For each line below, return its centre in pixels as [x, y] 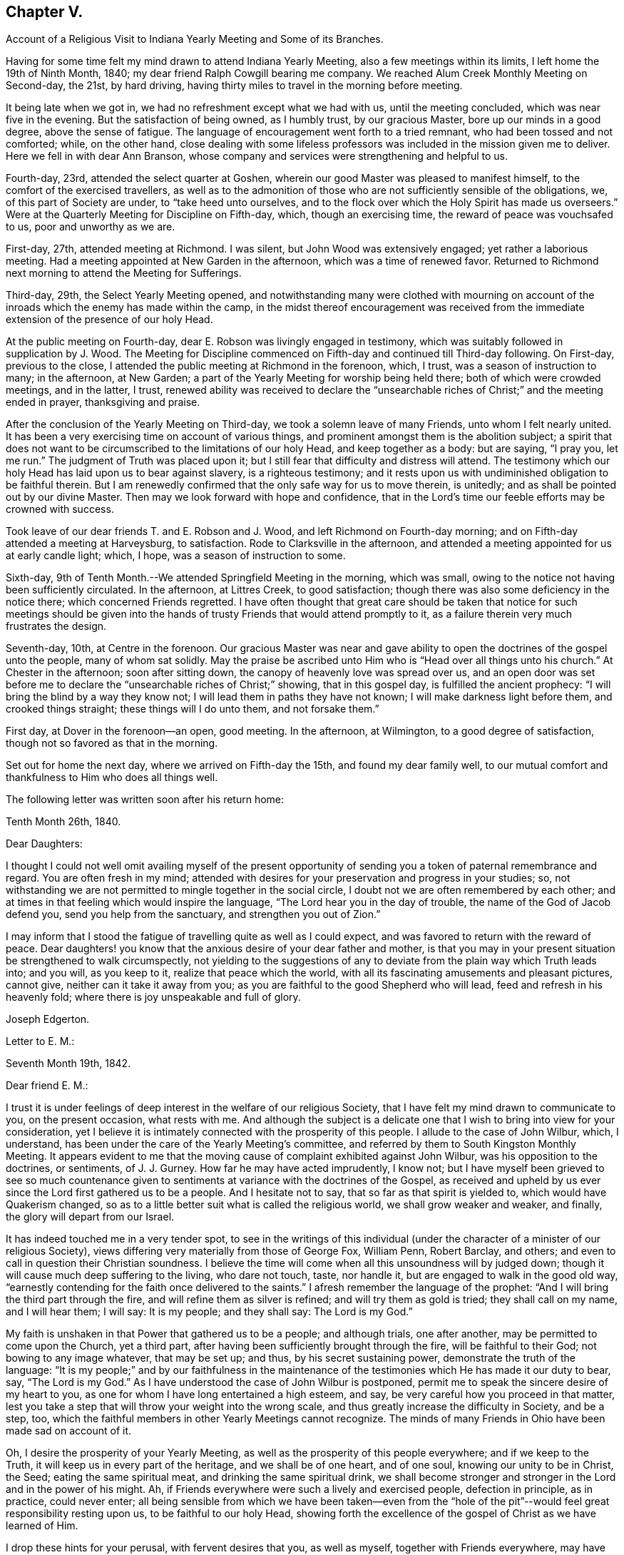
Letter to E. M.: [40, 1041]
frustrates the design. [56, 626]
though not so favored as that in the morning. [112, 743]
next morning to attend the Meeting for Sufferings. [124, 273]
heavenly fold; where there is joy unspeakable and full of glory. [153, 997]
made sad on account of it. [68, 1431]
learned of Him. [42, 1526]
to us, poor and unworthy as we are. [91, 227]
